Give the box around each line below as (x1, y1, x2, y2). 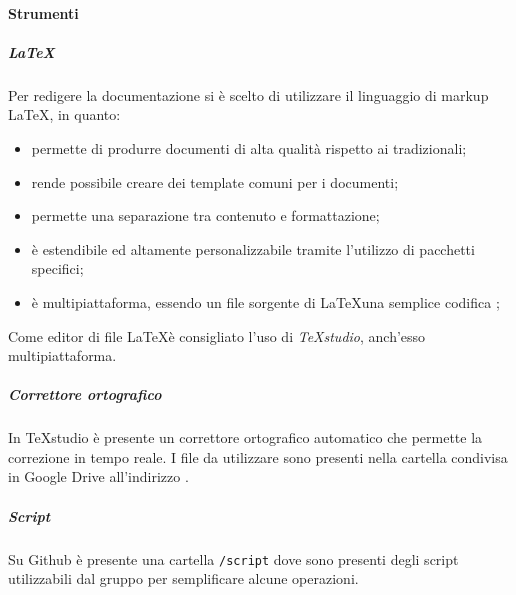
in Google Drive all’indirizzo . (8, 466, 189, 487)
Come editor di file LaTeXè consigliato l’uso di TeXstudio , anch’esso (8, 325, 426, 346)
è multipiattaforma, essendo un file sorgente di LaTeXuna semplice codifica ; (31, 291, 500, 312)
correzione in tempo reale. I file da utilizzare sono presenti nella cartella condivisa (8, 446, 508, 467)
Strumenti (8, 2, 79, 23)
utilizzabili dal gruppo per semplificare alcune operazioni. (8, 568, 359, 589)
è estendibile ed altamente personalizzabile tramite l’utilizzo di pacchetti (31, 238, 475, 259)
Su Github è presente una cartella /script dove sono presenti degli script (8, 548, 459, 569)
